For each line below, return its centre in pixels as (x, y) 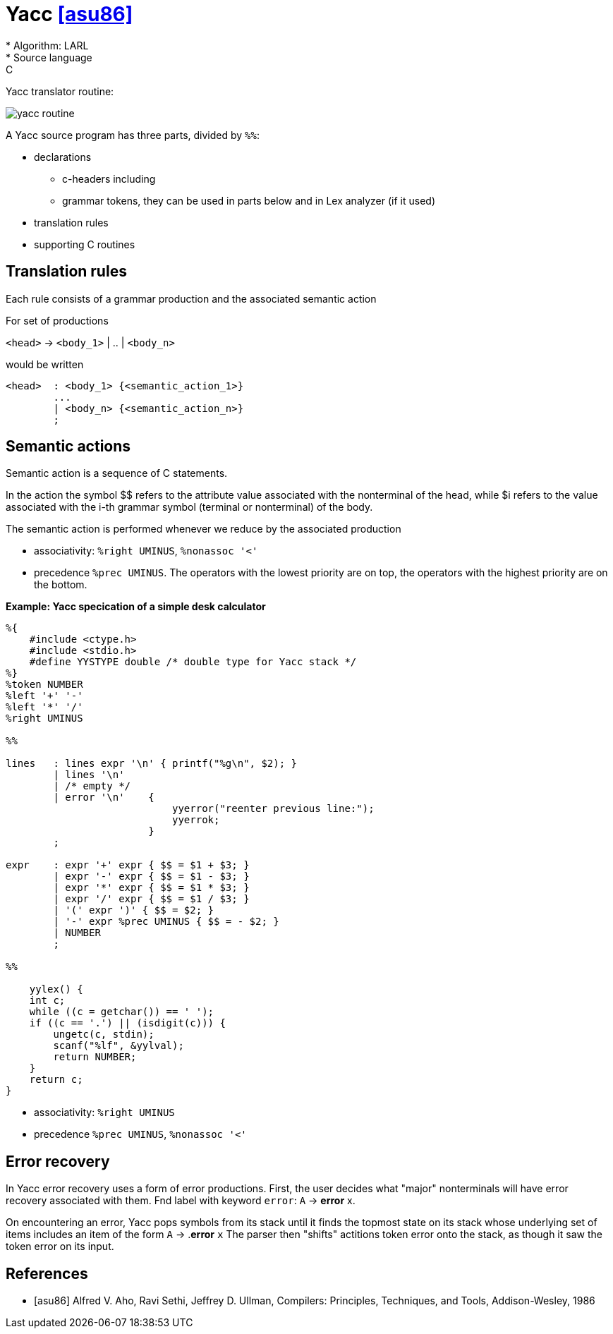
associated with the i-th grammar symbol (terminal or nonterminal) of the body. (189, 507)
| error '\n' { (104, 798)
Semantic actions (68, 447)
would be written (45, 364)
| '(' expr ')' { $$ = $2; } (134, 910)
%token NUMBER (44, 685)
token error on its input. (60, 1247)
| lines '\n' (89, 775)
